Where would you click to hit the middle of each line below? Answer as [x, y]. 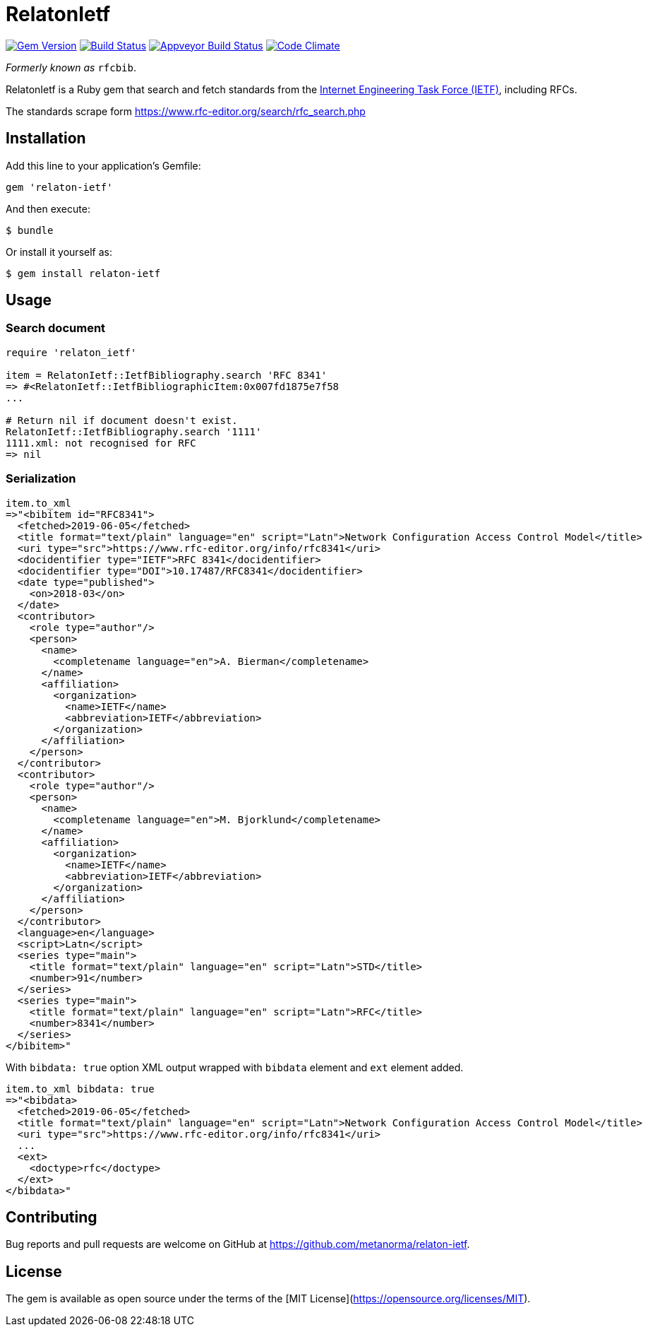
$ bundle [30, 230]
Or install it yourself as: [59, 252]
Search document [56, 328]
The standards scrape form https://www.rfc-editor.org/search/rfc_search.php [186, 111]
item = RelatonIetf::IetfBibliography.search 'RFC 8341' [167, 375]
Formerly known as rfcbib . [71, 67]
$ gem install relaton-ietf [83, 273]
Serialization [41, 479]
